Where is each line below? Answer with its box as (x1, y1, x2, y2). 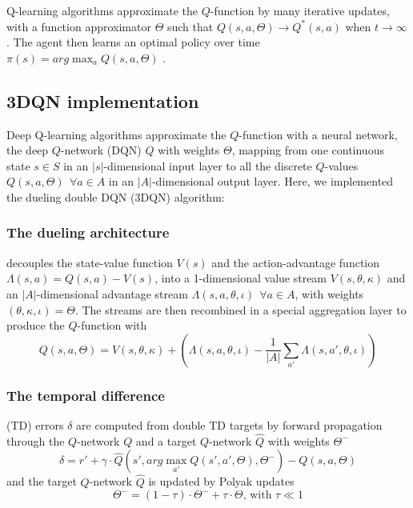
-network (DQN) (60, 142, 142, 158)
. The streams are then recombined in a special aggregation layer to (74, 301, 407, 318)
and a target (135, 432, 197, 449)
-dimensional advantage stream (36, 285, 188, 302)
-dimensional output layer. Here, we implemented (151, 173, 394, 190)
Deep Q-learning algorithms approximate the (6, 126, 227, 142)
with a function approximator (6, 18, 151, 34)
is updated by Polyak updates (148, 473, 295, 490)
